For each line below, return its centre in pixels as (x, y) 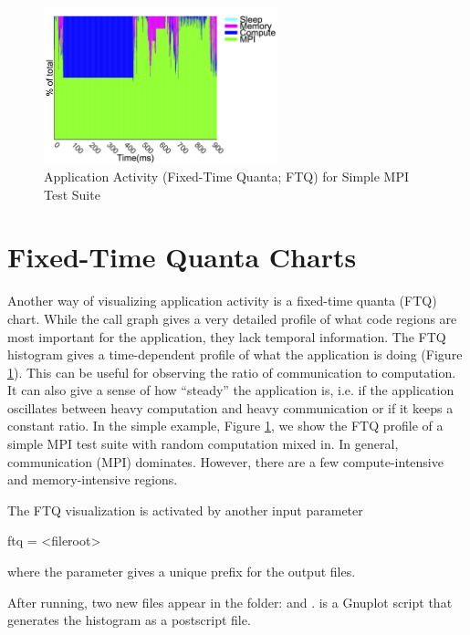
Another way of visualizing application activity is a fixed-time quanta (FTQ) (222, 301)
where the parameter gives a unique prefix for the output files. (182, 572)
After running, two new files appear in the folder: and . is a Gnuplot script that (230, 602)
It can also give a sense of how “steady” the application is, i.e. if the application (231, 390)
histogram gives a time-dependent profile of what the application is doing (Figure (235, 354)
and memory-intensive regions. (93, 479)
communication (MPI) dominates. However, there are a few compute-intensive (225, 461)
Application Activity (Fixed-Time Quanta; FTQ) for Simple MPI (227, 176)
